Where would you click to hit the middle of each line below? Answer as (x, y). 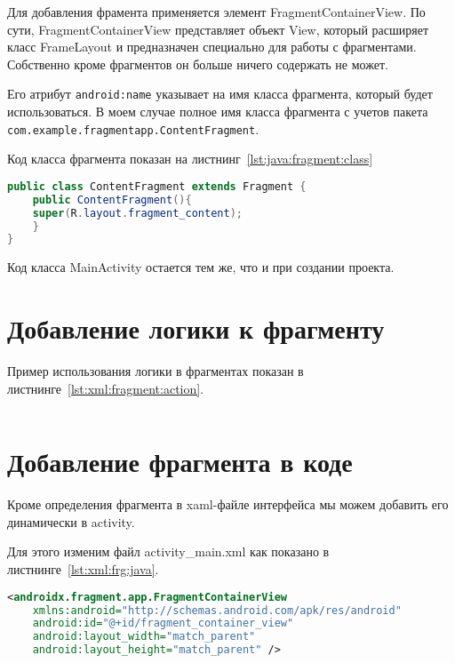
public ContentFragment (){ (112, 200)
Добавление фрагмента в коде (180, 462)
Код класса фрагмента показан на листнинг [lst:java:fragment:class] (190, 159)
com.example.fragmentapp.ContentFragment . (133, 128)
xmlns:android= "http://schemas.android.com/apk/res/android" (217, 610)
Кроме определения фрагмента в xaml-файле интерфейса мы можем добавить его (228, 504)
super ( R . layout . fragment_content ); (137, 213)
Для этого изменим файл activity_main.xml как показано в (168, 551)
